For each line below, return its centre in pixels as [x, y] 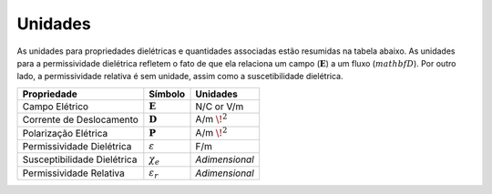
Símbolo [167, 94]
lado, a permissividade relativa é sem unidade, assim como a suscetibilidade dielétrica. [180, 77]
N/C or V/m [220, 107]
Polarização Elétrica [65, 133]
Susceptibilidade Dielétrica [80, 159]
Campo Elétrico [56, 107]
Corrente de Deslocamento [80, 120]
